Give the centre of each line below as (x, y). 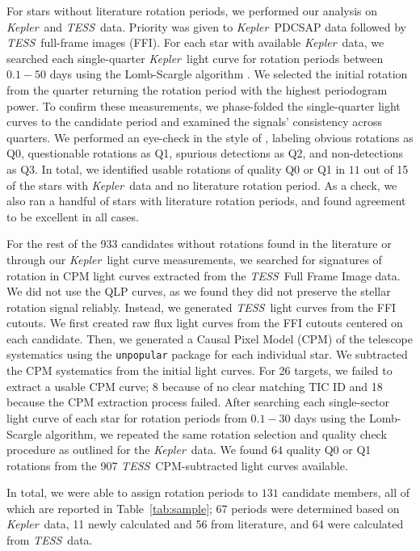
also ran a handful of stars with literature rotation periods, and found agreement (206, 201)
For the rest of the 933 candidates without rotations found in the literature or (199, 244)
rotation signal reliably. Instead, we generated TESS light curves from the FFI (202, 307)
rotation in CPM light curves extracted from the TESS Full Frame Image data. (204, 275)
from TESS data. (50, 540)
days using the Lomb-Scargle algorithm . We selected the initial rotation (229, 74)
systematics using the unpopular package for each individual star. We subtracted (207, 354)
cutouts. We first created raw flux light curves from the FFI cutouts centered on (205, 323)
